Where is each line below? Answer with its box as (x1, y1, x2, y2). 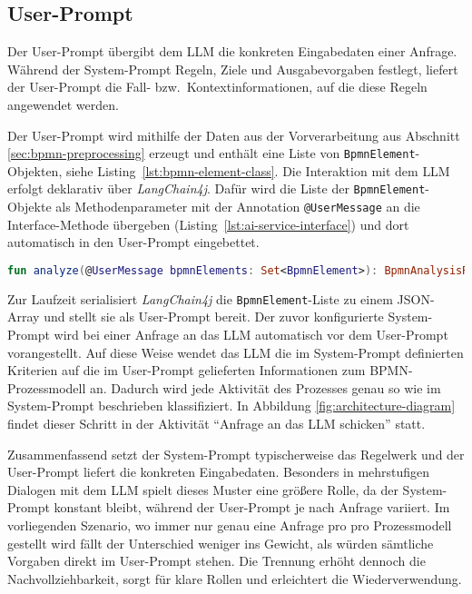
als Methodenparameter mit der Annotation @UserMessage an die (55, 197, 420, 216)
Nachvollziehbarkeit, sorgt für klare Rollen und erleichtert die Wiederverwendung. (7, 569, 462, 588)
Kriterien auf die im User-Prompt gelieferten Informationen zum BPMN (7, 361, 408, 380)
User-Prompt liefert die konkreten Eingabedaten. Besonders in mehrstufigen (7, 462, 430, 481)
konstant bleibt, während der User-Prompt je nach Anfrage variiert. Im (54, 498, 450, 517)
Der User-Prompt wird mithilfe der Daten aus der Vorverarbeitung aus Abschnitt (7, 125, 460, 144)
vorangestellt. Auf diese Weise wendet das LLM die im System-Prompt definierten (7, 342, 464, 361)
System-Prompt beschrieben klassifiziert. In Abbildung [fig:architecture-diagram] (7, 396, 456, 415)
